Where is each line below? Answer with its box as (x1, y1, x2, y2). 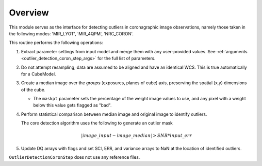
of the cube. (21, 87, 46, 92)
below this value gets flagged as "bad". (33, 102, 112, 108)
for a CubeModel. (21, 71, 56, 77)
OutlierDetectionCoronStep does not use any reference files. (9, 154, 140, 160)
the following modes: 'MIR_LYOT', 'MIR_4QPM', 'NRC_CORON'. (9, 30, 133, 36)
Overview (9, 7, 49, 18)
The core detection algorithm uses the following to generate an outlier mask (21, 120, 173, 126)
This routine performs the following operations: (9, 40, 103, 45)
